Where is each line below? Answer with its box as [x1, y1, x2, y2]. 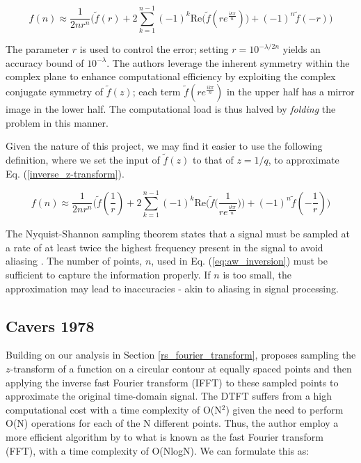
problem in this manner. [6, 115, 109, 130]
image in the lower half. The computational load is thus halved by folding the [6, 101, 336, 116]
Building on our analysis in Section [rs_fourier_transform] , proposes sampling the [6, 347, 356, 362]
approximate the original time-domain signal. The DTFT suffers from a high [6, 389, 332, 403]
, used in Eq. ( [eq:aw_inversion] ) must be [151, 253, 328, 268]
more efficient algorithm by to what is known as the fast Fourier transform [6, 429, 323, 444]
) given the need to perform [225, 402, 344, 416]
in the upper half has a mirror [226, 84, 355, 98]
